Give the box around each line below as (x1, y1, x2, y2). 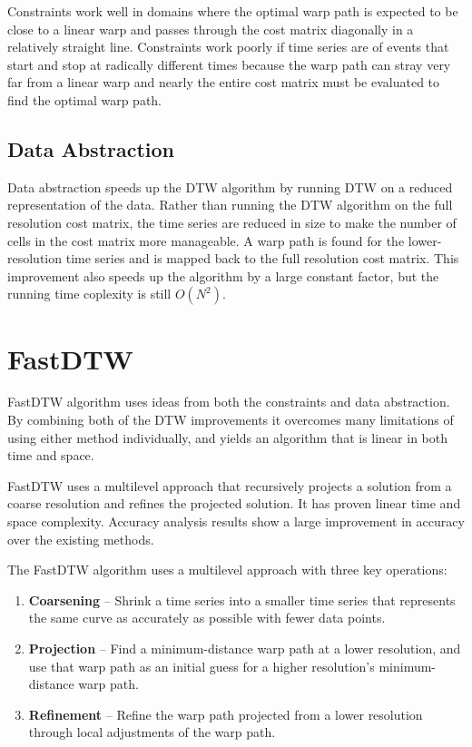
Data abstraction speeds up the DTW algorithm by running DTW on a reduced (7, 177, 453, 196)
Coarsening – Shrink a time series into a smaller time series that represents (28, 590, 456, 609)
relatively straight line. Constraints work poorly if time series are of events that (7, 37, 449, 56)
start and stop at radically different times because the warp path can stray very (7, 54, 451, 74)
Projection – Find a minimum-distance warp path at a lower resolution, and (28, 638, 461, 657)
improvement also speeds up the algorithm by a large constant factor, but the (7, 266, 439, 285)
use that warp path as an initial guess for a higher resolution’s (28, 656, 375, 675)
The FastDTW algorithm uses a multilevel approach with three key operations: (7, 560, 447, 579)
